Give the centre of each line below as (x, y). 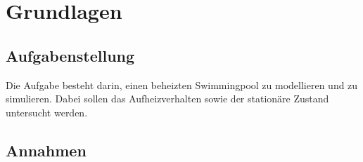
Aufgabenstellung (70, 55)
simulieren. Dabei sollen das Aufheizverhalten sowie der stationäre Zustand (167, 99)
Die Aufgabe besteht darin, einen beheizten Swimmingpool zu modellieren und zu (182, 85)
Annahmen (46, 150)
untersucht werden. (47, 112)
